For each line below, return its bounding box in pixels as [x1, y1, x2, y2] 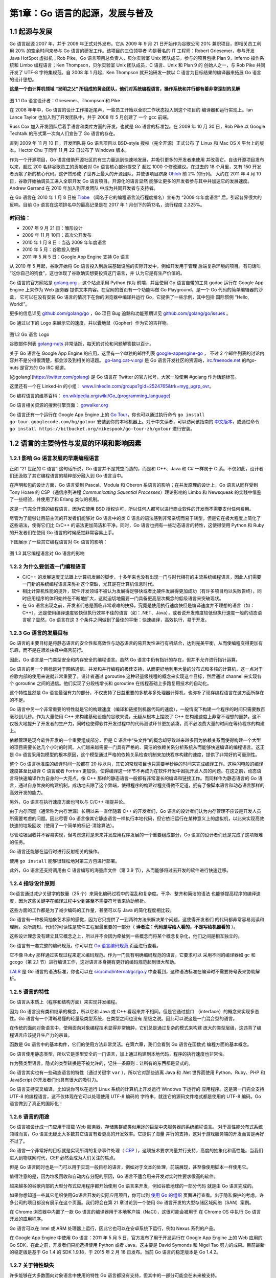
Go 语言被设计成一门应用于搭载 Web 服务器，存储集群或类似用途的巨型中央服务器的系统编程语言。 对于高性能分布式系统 [9, 1124, 263, 1130]
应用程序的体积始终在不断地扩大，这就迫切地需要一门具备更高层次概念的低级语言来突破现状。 [26, 595, 224, 601]
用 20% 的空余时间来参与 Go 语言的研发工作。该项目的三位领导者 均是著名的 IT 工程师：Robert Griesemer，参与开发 [9, 48, 255, 54]
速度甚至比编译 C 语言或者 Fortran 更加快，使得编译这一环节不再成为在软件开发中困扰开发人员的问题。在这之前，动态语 [9, 768, 262, 774]
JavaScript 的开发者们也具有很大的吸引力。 [9, 1077, 101, 1083]
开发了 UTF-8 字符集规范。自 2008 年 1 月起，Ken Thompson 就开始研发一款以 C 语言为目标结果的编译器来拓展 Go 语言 [9, 69, 262, 75]
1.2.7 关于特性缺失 [9, 1262, 55, 1269]
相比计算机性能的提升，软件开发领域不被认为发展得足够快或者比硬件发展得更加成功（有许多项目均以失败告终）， [22, 588, 258, 594]
